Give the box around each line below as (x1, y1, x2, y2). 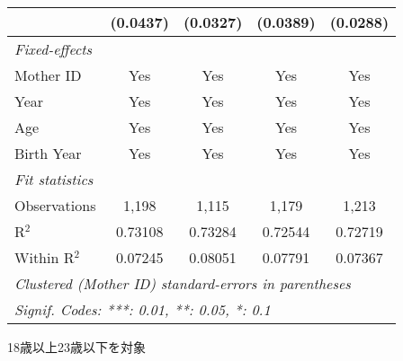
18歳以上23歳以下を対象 (7, 338, 146, 356)
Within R (14, 247, 75, 268)
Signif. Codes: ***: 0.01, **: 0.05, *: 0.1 (14, 299, 271, 320)
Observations (14, 195, 96, 216)
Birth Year (14, 143, 82, 163)
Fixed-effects (14, 39, 93, 59)
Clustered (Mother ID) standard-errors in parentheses (14, 273, 351, 294)
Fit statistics (14, 169, 94, 189)
